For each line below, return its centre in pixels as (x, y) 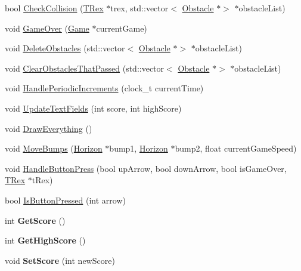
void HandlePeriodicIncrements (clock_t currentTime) (104, 88)
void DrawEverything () (49, 128)
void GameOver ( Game (47, 28)
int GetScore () (35, 220)
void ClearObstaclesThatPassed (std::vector (85, 68)
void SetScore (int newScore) (60, 260)
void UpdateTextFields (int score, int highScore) (93, 108)
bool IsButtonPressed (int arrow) (65, 200)
